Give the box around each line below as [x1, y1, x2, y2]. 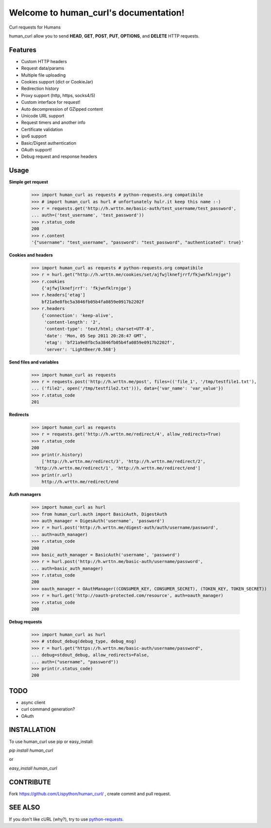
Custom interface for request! [21, 99, 81, 105]
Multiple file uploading [21, 72, 66, 78]
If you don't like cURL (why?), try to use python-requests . [9, 816, 124, 822]
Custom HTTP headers [21, 58, 68, 64]
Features [9, 46, 36, 54]
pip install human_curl [9, 747, 53, 753]
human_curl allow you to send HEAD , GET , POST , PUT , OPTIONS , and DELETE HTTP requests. [9, 33, 200, 39]
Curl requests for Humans [9, 24, 61, 30]
